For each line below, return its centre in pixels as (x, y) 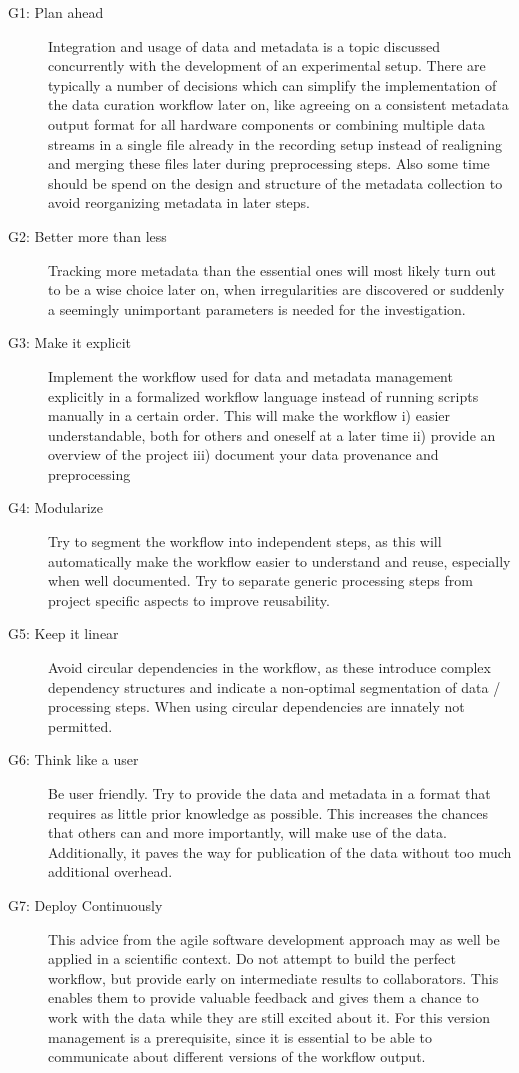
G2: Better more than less (87, 235)
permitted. (80, 725)
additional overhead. (110, 871)
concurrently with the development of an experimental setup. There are (267, 65)
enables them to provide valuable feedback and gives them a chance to (263, 997)
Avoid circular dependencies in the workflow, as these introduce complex (269, 667)
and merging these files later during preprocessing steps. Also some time (269, 163)
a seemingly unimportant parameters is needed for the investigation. (257, 308)
